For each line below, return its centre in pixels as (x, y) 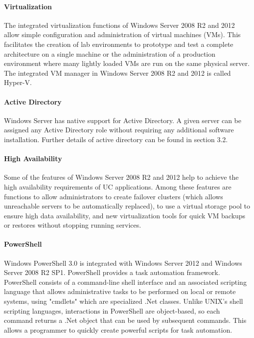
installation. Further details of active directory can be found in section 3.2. (116, 139)
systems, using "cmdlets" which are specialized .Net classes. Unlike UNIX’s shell (124, 301)
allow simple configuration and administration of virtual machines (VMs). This (122, 34)
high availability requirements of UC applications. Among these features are (118, 186)
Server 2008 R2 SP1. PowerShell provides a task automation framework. (112, 272)
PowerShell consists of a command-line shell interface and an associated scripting (125, 282)
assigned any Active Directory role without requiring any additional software (119, 130)
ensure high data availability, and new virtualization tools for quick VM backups (125, 215)
